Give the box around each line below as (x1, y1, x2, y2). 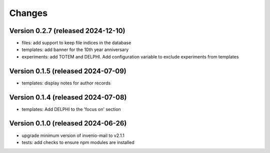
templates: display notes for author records (21, 80, 111, 86)
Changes (9, 7, 47, 18)
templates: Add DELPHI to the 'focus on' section (21, 106, 121, 112)
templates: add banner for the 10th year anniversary (21, 46, 129, 52)
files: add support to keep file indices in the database (21, 40, 131, 46)
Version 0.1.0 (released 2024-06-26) (9, 119, 127, 127)
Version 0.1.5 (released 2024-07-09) (9, 66, 127, 75)
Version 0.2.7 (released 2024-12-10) (9, 26, 125, 35)
